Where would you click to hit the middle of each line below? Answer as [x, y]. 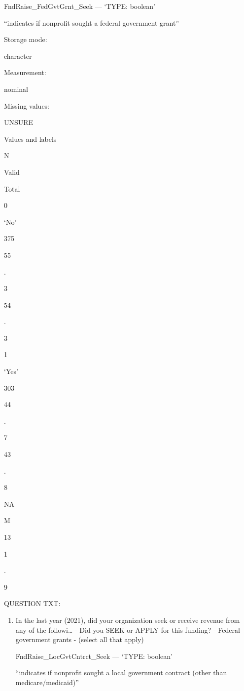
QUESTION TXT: [32, 603]
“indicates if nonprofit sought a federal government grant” [91, 22]
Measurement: [25, 72]
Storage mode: [26, 39]
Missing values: [27, 105]
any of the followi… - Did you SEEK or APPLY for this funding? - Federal [128, 630]
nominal [16, 89]
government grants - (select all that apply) [80, 639]
